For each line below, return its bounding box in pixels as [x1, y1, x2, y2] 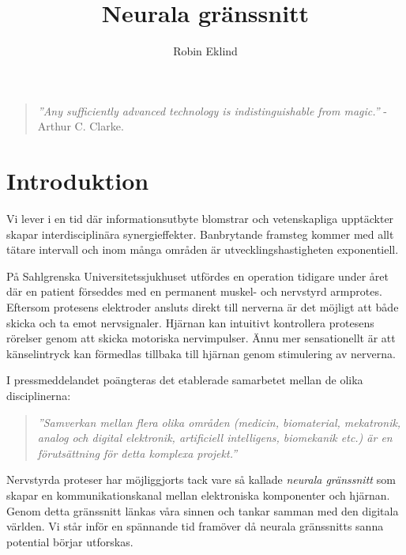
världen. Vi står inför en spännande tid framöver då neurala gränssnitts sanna [6, 518, 384, 534]
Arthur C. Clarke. [37, 118, 124, 134]
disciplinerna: [6, 387, 71, 403]
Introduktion [6, 164, 149, 197]
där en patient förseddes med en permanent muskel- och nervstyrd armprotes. [6, 283, 382, 300]
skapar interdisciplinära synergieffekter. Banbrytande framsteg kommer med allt [6, 225, 394, 242]
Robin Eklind [173, 43, 238, 59]
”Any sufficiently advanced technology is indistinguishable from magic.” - [37, 102, 387, 119]
